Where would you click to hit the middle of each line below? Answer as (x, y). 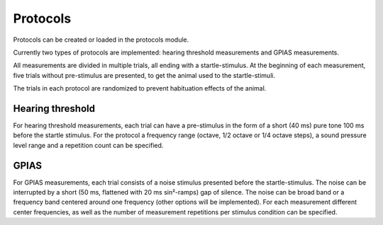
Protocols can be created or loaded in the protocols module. (101, 40)
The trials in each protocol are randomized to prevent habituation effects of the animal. (140, 88)
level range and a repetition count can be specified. (88, 145)
